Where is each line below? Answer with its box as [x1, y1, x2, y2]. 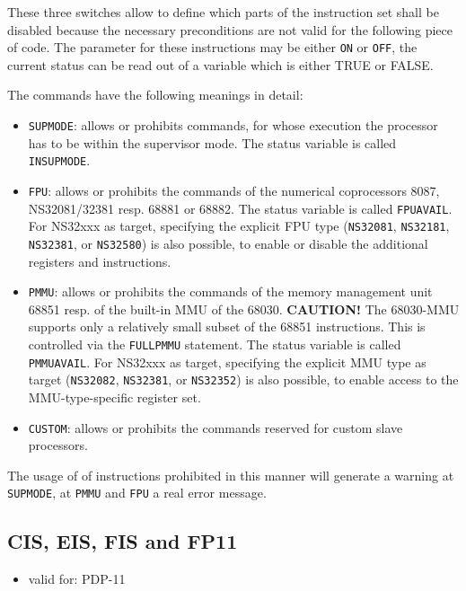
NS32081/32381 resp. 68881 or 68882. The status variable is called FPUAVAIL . [28, 198, 453, 217]
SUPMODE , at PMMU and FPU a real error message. [7, 483, 267, 502]
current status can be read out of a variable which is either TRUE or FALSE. [7, 55, 434, 74]
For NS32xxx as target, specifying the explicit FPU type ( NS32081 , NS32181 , [28, 216, 450, 235]
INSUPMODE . [28, 151, 91, 170]
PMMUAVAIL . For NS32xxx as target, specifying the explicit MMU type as [28, 352, 426, 371]
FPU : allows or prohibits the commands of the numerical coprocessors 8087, [28, 181, 440, 199]
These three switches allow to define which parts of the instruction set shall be [7, 3, 439, 21]
